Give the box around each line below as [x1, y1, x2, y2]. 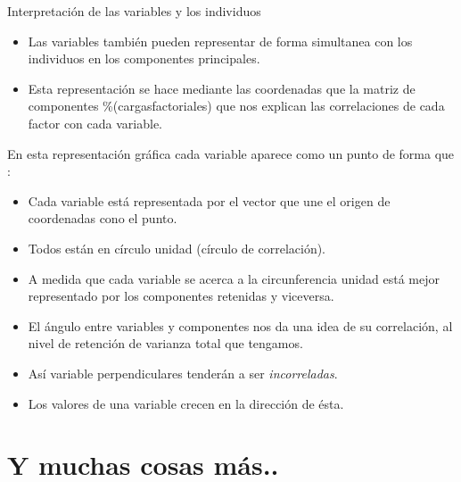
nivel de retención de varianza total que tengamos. [28, 334, 303, 353]
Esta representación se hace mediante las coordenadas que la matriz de [28, 79, 416, 97]
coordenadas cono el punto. [28, 209, 177, 228]
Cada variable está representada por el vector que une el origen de [28, 191, 391, 210]
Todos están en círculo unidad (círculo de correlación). [28, 238, 326, 257]
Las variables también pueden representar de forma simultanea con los [28, 31, 413, 50]
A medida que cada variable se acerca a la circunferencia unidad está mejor [28, 269, 440, 287]
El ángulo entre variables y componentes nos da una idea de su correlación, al [28, 316, 453, 335]
